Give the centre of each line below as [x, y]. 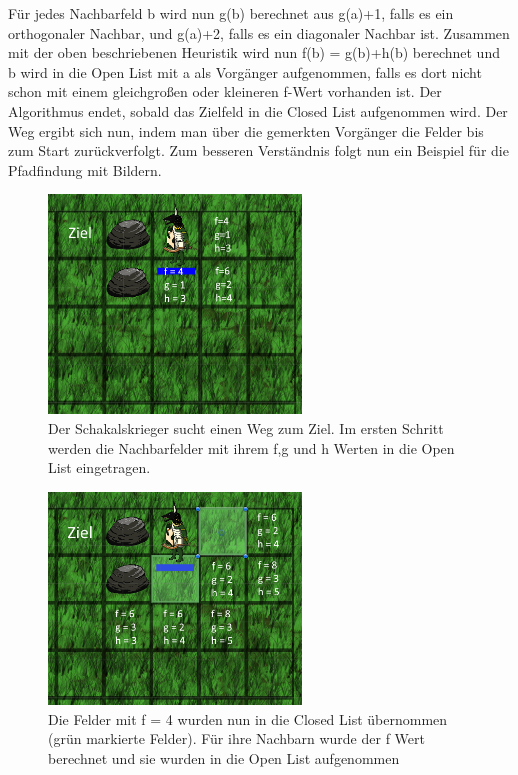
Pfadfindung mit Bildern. [85, 169]
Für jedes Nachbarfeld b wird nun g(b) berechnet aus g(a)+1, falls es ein [231, 13]
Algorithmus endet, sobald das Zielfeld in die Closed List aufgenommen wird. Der [258, 110]
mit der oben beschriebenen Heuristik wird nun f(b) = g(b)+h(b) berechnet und [254, 52]
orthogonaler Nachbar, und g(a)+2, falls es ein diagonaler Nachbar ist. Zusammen [259, 32]
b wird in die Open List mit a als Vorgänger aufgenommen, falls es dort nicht [245, 71]
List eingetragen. [99, 467]
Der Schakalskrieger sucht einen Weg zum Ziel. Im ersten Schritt [246, 428]
